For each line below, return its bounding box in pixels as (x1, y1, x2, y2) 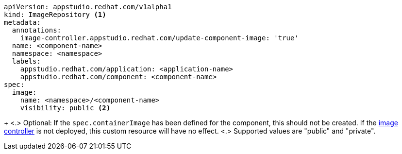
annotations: (12, 26, 62, 34)
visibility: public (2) (20, 104, 111, 112)
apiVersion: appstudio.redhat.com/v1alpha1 (4, 3, 172, 11)
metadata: (4, 18, 41, 26)
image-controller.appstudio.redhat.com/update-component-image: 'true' (20, 34, 299, 42)
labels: (12, 57, 41, 65)
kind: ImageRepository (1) (4, 11, 106, 18)
